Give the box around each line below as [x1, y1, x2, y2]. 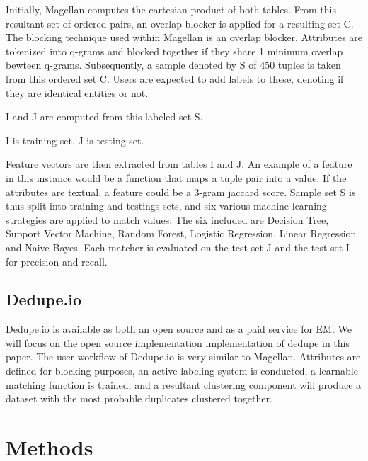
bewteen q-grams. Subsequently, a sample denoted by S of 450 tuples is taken [6, 57, 341, 72]
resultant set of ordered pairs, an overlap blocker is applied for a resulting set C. [6, 16, 354, 30]
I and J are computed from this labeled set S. [6, 109, 203, 124]
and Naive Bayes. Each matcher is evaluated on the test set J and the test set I [6, 239, 350, 254]
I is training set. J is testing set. [6, 132, 144, 147]
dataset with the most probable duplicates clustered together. [6, 391, 272, 406]
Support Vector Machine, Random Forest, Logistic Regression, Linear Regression [6, 226, 357, 241]
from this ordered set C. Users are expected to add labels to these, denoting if [6, 71, 344, 86]
